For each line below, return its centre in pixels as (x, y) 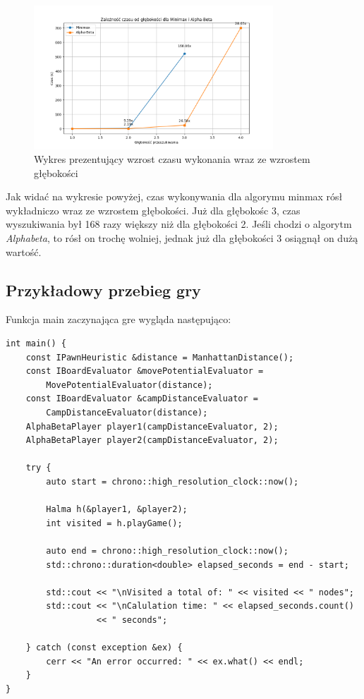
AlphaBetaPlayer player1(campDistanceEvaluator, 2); (152, 426)
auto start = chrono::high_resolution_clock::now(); (172, 481)
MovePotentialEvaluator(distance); (129, 385)
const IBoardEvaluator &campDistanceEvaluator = (142, 399)
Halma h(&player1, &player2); (117, 510)
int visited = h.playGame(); (114, 523)
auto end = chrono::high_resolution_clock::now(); (167, 551)
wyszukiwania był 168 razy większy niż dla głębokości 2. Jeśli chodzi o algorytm (179, 224)
